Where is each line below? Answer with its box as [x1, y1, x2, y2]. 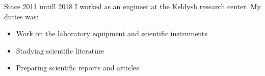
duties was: [4, 11, 39, 21]
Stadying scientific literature [16, 45, 104, 56]
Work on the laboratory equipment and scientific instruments [16, 28, 207, 39]
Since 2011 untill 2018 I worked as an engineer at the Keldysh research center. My [4, 1, 261, 11]
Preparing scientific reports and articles [16, 62, 139, 73]
